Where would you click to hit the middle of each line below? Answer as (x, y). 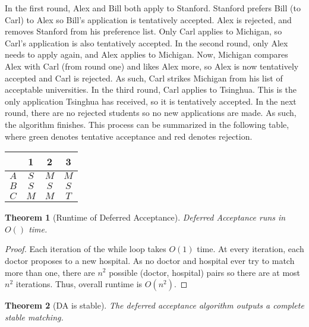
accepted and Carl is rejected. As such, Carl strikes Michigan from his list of (144, 78)
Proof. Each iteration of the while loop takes (86, 249)
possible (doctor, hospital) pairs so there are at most (205, 272)
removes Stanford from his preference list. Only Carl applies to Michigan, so (144, 31)
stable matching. (34, 317)
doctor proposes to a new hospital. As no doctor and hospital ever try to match (150, 260)
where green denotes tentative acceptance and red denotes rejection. (129, 136)
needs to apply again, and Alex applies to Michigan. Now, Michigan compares (146, 54)
